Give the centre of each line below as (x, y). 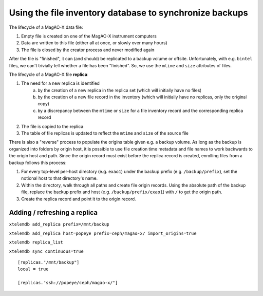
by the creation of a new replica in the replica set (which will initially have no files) (120, 90)
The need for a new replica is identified (60, 83)
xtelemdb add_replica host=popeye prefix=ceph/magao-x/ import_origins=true (103, 233)
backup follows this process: (38, 163)
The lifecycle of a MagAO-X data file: (46, 27)
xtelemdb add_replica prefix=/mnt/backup (59, 224)
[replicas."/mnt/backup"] (49, 262)
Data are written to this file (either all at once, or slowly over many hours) (94, 43)
